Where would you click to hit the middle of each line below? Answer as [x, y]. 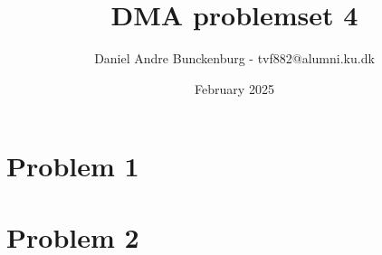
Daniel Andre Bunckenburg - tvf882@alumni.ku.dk [234, 58]
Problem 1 [73, 166]
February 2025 [234, 88]
